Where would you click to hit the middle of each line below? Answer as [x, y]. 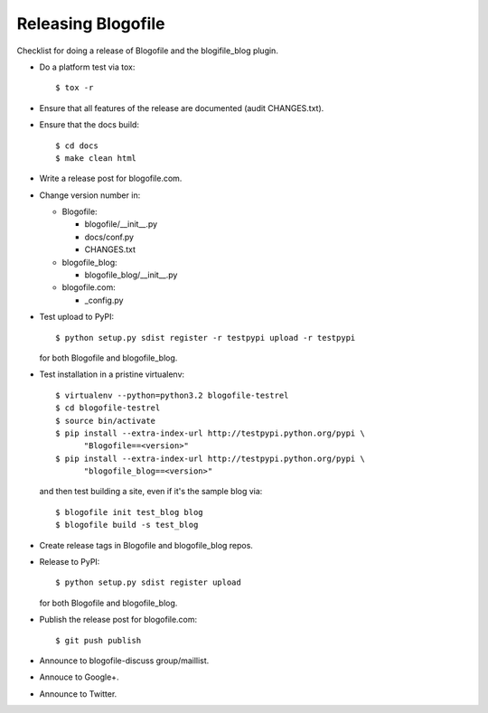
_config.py [104, 300]
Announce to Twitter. [78, 694]
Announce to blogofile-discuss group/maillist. [124, 661]
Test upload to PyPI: [77, 317]
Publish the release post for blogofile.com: [118, 620]
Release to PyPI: [70, 562]
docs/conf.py [109, 237]
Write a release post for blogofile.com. [111, 178]
